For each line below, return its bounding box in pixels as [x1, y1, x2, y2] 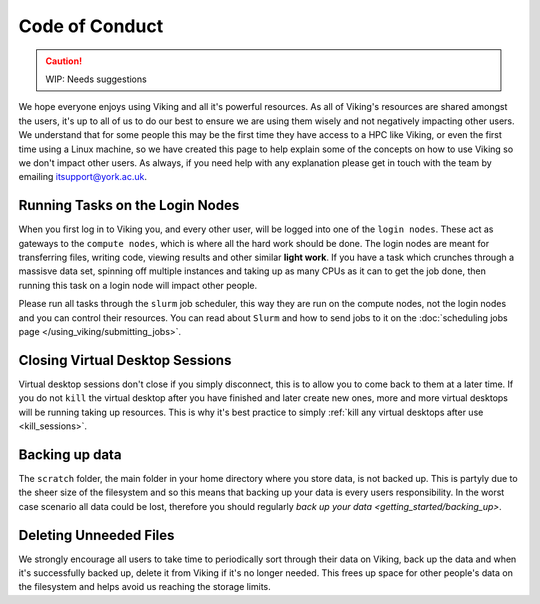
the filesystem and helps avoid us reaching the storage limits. [18, 581, 272, 593]
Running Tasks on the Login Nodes [18, 197, 240, 214]
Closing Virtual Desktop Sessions [18, 351, 232, 369]
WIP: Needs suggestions [45, 73, 147, 85]
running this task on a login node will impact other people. [18, 279, 258, 291]
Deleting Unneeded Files [18, 526, 175, 544]
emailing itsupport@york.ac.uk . [18, 171, 147, 183]
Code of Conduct [18, 15, 164, 37]
